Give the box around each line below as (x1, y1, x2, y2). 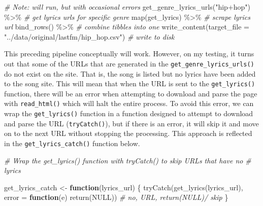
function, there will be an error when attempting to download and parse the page (4, 88, 257, 98)
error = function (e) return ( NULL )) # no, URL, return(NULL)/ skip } (4, 192, 228, 202)
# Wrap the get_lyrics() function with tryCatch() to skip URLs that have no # (4, 155, 251, 165)
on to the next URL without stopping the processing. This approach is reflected (4, 128, 252, 139)
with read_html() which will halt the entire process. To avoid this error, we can (4, 98, 254, 109)
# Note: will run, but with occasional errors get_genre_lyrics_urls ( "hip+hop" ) (4, 2, 251, 12)
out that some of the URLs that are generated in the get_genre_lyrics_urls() (4, 58, 254, 68)
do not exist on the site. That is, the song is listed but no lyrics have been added (4, 68, 256, 79)
